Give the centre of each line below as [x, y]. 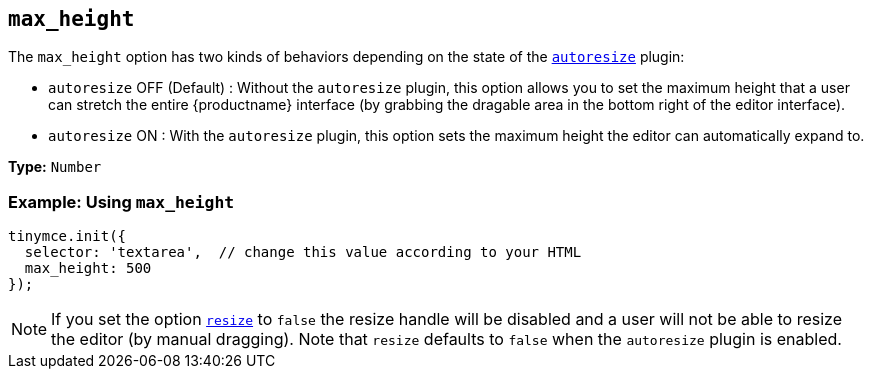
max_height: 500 [88, 268]
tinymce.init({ [67, 236]
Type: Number [55, 167]
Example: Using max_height [121, 201]
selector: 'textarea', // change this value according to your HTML [303, 252]
